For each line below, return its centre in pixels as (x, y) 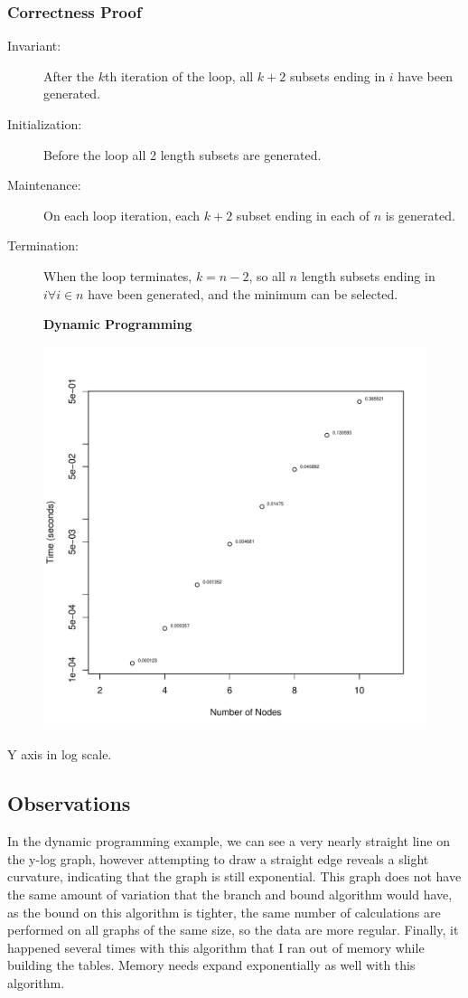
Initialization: (45, 124)
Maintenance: (44, 185)
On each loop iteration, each (122, 215)
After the (69, 75)
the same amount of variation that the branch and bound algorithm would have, (230, 894)
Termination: (43, 245)
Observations (69, 803)
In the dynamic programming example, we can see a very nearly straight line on (229, 841)
